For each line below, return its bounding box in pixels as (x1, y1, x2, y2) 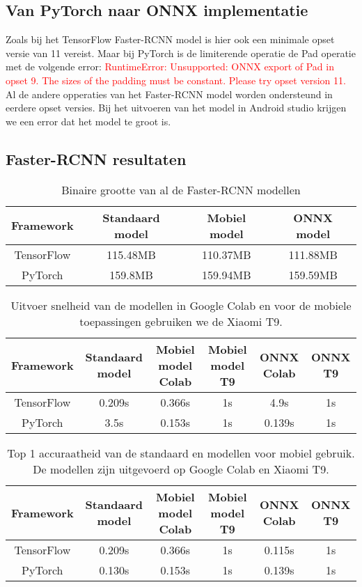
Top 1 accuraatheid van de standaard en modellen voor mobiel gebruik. (7, 444, 355, 461)
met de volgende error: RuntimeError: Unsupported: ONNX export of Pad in (6, 59, 334, 74)
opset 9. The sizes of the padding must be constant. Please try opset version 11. (6, 72, 346, 87)
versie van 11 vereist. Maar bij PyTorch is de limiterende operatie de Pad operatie (6, 45, 356, 60)
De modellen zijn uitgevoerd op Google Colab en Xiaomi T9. (33, 460, 329, 477)
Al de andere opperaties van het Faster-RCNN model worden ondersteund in (6, 86, 333, 101)
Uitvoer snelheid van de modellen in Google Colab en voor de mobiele (10, 297, 352, 313)
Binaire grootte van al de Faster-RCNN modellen (61, 181, 301, 198)
